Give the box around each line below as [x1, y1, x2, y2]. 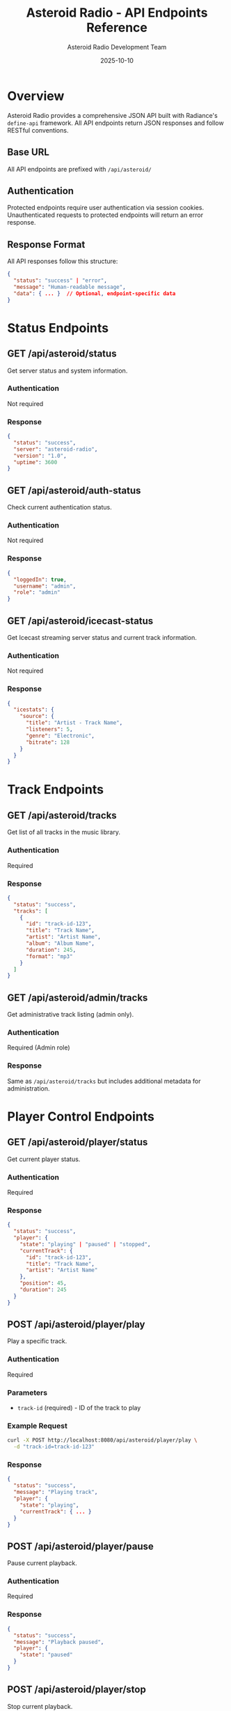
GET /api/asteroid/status [7, 348, 117, 360]
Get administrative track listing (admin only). [7, 1010, 134, 1019]
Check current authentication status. [7, 503, 113, 511]
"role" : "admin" [13, 589, 61, 596]
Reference [86, 20, 148, 36]
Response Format [7, 239, 86, 251]
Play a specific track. [7, 1337, 67, 1345]
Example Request [7, 1421, 67, 1430]
